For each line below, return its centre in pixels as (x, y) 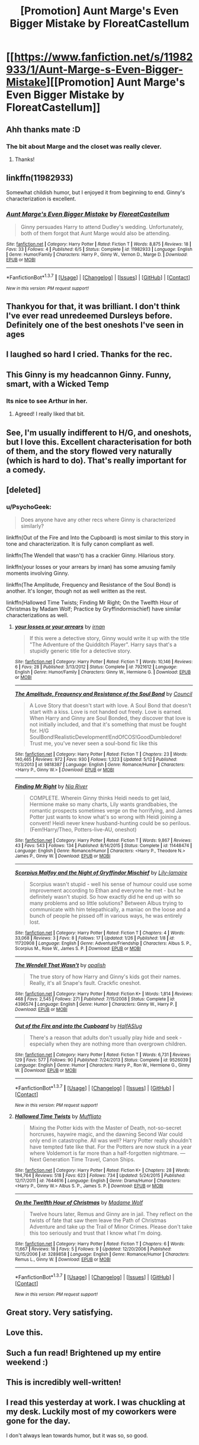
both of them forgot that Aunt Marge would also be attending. (95, 233)
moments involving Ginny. (38, 573)
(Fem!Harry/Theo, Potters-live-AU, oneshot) (83, 830)
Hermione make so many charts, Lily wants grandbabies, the (103, 804)
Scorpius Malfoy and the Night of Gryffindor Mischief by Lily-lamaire (101, 873)
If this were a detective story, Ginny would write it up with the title (109, 638)
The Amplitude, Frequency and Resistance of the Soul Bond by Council (103, 694)
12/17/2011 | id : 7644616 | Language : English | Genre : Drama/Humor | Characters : (98, 1180)
